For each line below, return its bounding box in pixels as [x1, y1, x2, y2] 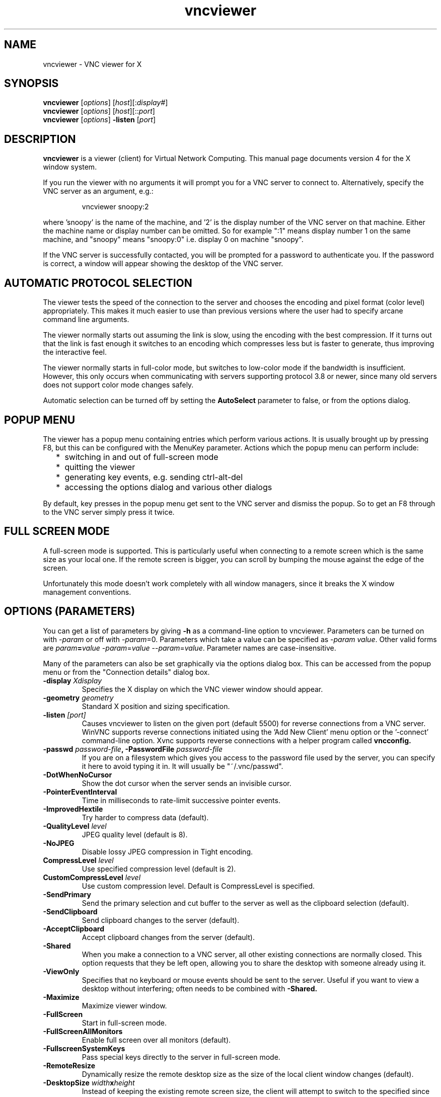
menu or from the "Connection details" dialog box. [43, 667, 210, 676]
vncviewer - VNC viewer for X [43, 59, 142, 68]
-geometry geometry [43, 693, 114, 702]
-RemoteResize [43, 1061, 96, 1070]
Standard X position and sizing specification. [82, 701, 230, 711]
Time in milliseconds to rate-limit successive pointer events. [82, 796, 280, 805]
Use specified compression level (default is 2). [82, 864, 236, 873]
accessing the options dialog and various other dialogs [64, 482, 272, 492]
